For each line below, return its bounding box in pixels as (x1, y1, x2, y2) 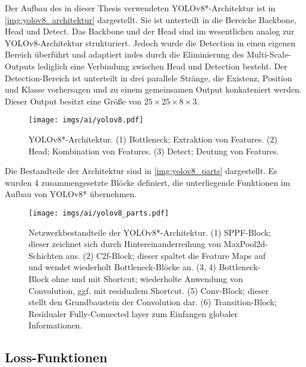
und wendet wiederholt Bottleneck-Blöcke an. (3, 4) (29, 261, 216, 273)
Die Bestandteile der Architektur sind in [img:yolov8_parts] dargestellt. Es (5, 164, 277, 177)
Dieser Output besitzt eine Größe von (5, 94, 141, 107)
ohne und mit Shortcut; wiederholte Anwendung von (52, 273, 243, 284)
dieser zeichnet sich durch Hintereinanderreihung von (29, 238, 221, 250)
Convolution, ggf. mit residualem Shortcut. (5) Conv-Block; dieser (29, 284, 269, 296)
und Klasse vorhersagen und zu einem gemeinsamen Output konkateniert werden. (5, 83, 302, 96)
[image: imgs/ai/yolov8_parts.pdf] (29, 208, 169, 217)
